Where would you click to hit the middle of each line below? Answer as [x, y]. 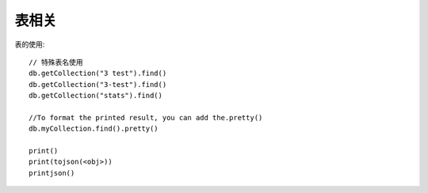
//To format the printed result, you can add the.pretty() [146, 117]
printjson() [52, 173]
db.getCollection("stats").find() [96, 96]
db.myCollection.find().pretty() [94, 129]
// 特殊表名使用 [56, 62]
